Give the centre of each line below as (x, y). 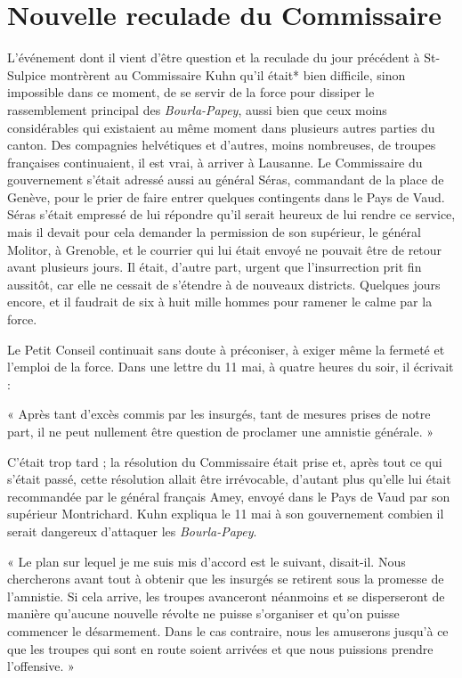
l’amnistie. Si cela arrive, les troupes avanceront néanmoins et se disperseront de (226, 596)
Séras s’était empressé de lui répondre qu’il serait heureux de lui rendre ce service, (231, 214)
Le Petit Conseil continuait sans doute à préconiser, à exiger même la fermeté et (226, 349)
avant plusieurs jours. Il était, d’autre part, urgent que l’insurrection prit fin (215, 267)
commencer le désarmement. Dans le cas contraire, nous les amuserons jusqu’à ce (228, 630)
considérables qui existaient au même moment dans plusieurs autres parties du (221, 127)
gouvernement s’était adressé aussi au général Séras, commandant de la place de (226, 180)
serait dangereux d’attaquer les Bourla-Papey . (132, 531)
